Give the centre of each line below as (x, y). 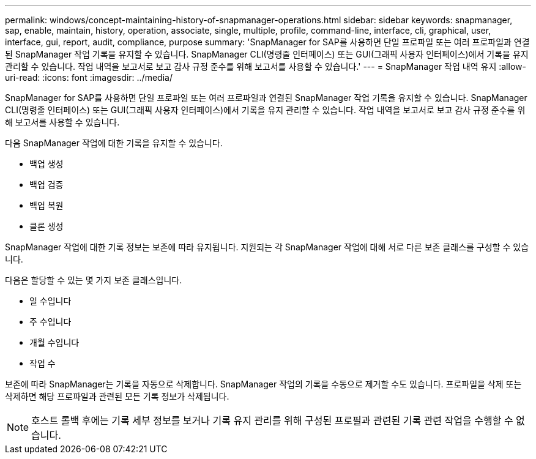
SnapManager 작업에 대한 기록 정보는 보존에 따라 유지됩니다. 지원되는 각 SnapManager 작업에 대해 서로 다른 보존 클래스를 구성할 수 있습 (267, 247)
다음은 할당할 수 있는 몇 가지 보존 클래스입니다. (94, 280)
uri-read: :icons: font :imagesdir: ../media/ (89, 77)
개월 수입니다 (54, 342)
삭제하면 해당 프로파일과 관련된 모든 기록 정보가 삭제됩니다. (117, 396)
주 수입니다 (50, 322)
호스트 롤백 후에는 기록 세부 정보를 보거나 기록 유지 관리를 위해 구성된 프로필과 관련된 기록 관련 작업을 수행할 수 (272, 420)
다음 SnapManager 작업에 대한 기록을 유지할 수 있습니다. (114, 143)
